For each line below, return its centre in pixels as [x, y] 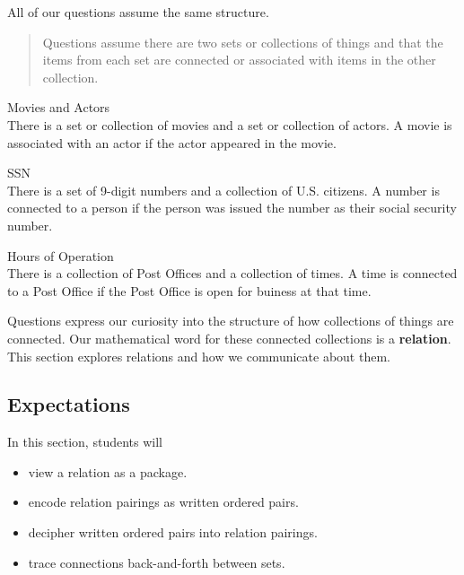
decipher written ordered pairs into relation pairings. [173, 532]
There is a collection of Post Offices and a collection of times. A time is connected [232, 273]
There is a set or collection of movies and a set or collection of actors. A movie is [230, 124]
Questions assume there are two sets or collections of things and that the [243, 42]
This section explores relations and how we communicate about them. [199, 356]
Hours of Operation [61, 255]
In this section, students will [85, 442]
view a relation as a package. [108, 471]
